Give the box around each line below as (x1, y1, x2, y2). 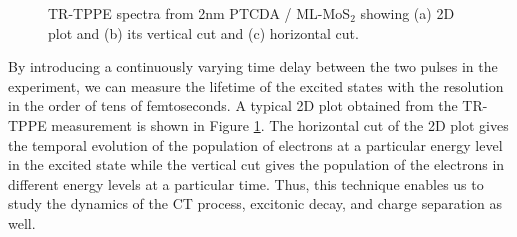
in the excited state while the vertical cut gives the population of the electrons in (8, 154, 505, 175)
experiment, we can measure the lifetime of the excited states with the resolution (8, 75, 504, 96)
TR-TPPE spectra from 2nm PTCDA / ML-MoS (48, 3, 351, 23)
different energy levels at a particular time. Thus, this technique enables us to (8, 173, 484, 194)
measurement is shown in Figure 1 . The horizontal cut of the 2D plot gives (51, 114, 509, 135)
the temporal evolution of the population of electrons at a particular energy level (8, 134, 503, 155)
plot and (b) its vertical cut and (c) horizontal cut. (48, 22, 359, 43)
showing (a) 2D (360, 3, 455, 23)
